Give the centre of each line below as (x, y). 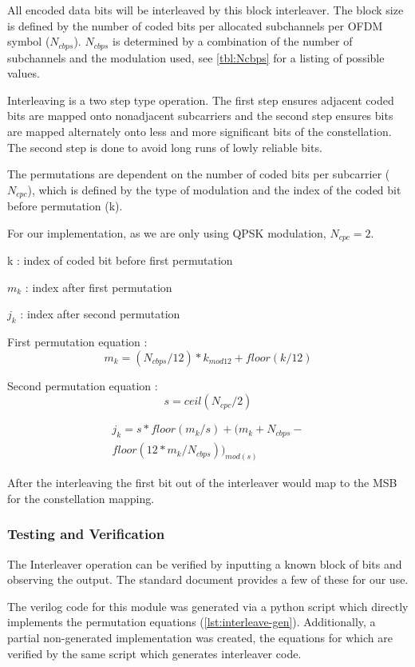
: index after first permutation (99, 287)
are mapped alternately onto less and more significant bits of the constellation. (200, 132)
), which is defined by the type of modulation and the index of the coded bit (214, 189)
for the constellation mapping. (81, 498)
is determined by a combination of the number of (233, 41)
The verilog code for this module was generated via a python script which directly (208, 606)
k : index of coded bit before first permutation (120, 260)
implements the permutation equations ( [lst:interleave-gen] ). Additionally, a (192, 622)
